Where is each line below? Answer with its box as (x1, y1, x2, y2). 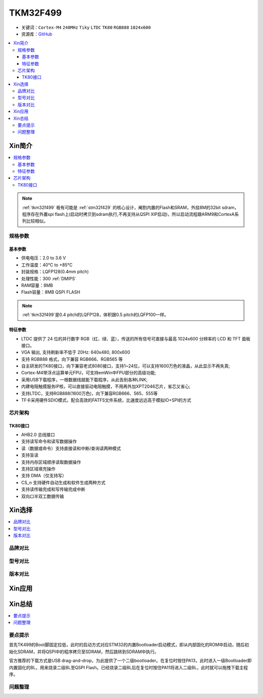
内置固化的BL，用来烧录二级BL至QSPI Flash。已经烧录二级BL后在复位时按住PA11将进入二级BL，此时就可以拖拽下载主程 (9, 664, 248, 670)
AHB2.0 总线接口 (21, 431, 56, 437)
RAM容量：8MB (21, 282, 53, 288)
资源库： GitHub (21, 31, 53, 37)
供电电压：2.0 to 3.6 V (21, 255, 66, 261)
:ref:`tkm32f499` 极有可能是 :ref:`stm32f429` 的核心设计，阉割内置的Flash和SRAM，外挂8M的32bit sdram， (22, 204, 239, 210)
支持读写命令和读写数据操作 (21, 439, 77, 444)
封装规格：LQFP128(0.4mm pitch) (21, 269, 89, 275)
